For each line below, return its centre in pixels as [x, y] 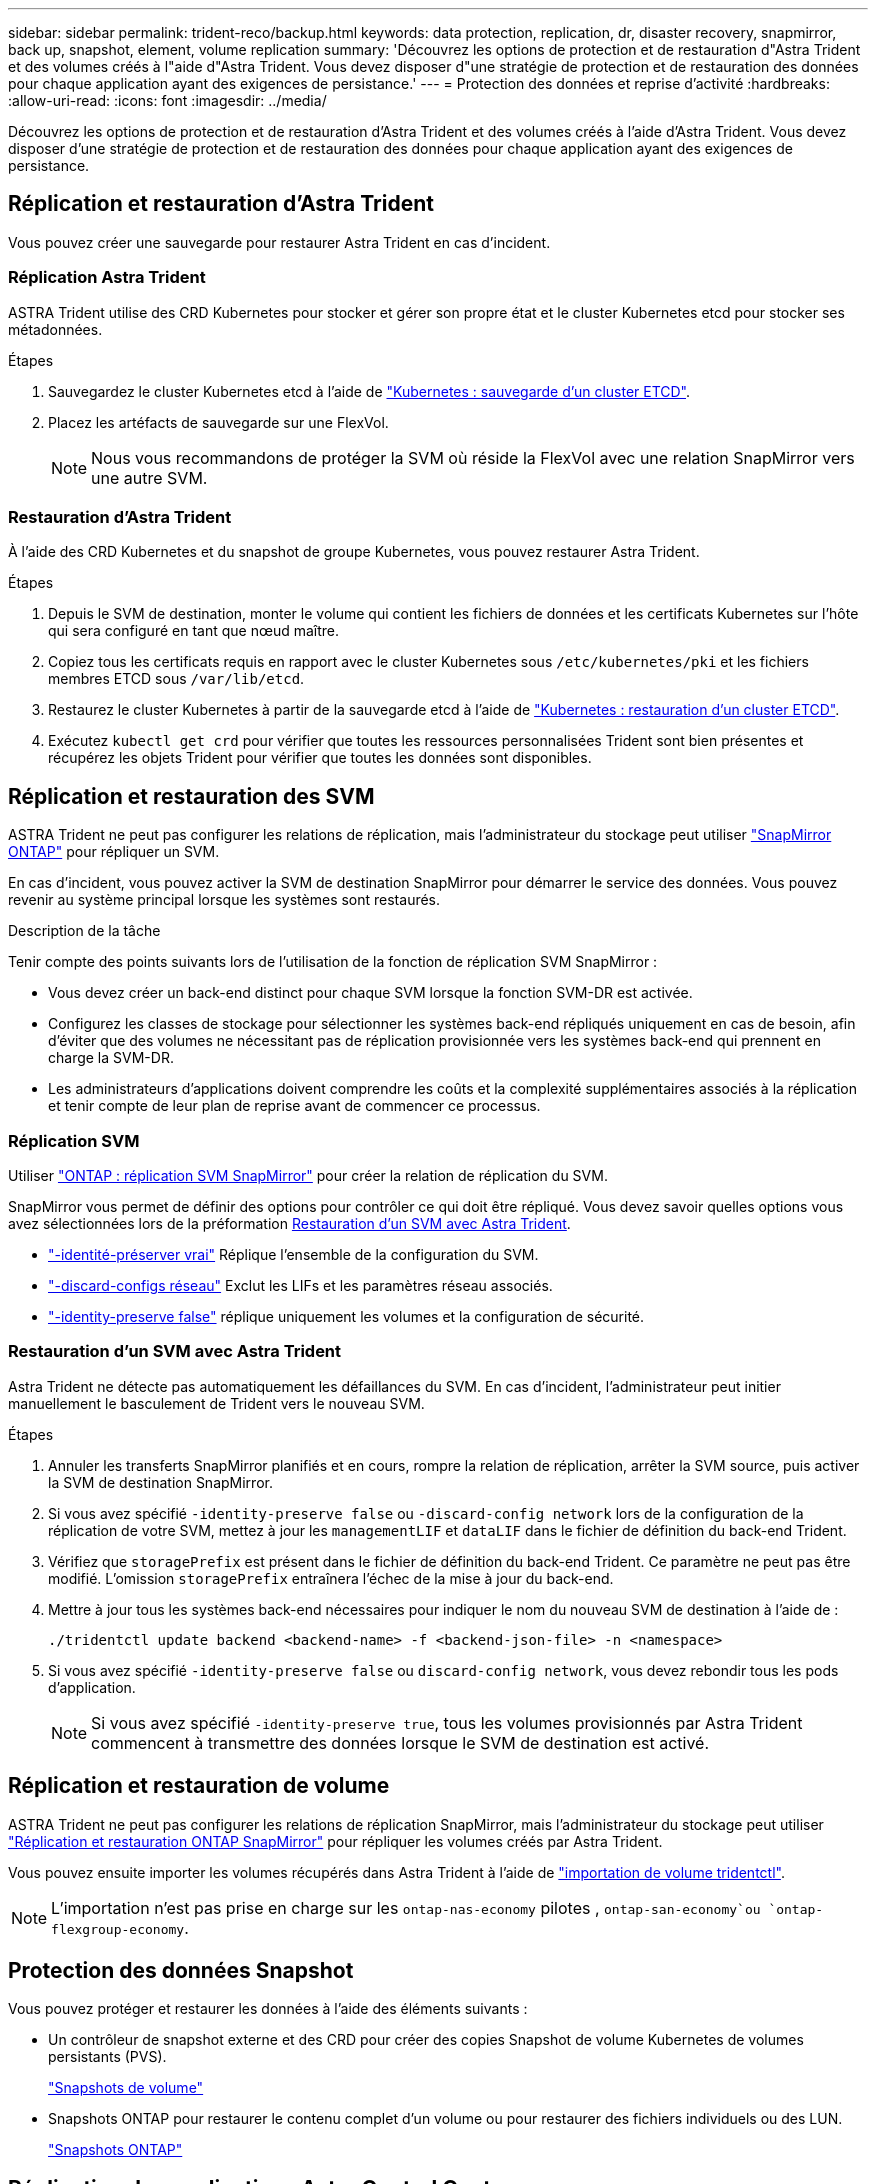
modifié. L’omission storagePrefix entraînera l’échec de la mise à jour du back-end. [331, 1578]
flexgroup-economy [118, 1929]
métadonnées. [55, 329]
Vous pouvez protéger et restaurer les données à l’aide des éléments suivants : [268, 2009]
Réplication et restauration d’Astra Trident [221, 204]
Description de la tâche [84, 931]
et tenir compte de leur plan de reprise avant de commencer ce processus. [294, 1106]
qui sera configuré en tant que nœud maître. [194, 631]
